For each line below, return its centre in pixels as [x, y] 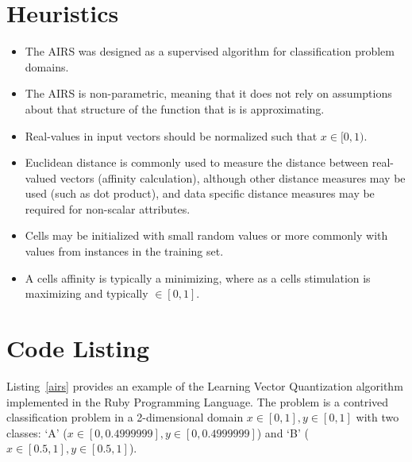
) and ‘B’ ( [283, 432]
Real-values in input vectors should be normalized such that [171, 135]
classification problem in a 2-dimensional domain [125, 417]
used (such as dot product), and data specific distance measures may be [200, 193]
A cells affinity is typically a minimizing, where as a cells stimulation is [198, 277]
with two [377, 417]
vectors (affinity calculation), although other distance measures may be [233, 177]
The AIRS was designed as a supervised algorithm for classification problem [210, 51]
